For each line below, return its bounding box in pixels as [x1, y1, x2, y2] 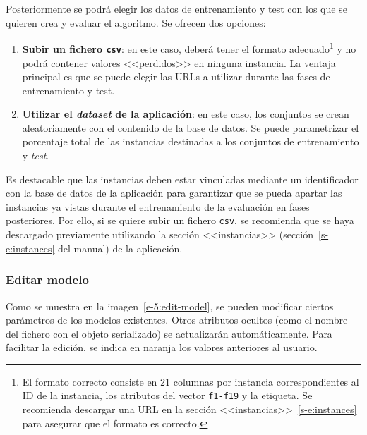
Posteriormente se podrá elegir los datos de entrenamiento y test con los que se [6, 1, 347, 16]
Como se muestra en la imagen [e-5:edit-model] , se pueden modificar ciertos [6, 298, 334, 313]
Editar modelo [6, 271, 89, 288]
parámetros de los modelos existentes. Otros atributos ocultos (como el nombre [6, 312, 348, 327]
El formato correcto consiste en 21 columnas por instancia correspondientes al [22, 374, 359, 388]
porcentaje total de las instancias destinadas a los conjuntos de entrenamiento [22, 134, 359, 149]
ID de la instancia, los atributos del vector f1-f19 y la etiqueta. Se [22, 388, 313, 403]
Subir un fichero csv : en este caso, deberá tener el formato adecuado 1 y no [22, 39, 356, 56]
